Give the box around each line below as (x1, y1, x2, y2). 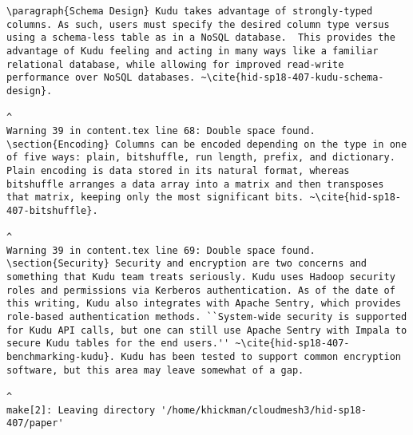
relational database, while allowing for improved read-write (6, 58, 344, 70)
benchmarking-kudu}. (6, 351, 116, 363)
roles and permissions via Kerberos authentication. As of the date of (6, 284, 395, 296)
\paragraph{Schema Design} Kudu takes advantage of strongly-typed (6, 6, 373, 17)
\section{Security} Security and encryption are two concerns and (6, 258, 367, 270)
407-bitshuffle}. (6, 204, 98, 216)
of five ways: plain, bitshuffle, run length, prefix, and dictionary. (6, 152, 395, 164)
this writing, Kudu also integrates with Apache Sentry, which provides (6, 298, 401, 310)
